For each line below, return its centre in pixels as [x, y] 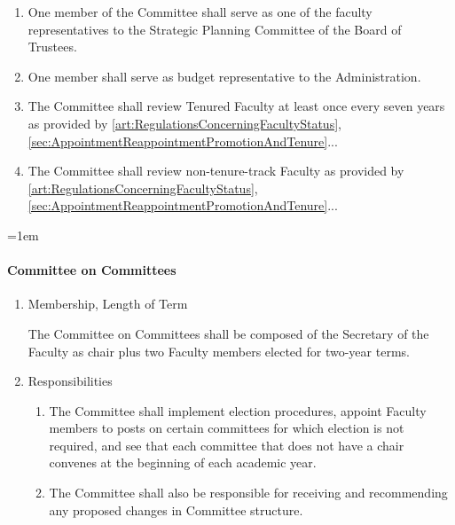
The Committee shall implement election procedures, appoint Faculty [238, 410]
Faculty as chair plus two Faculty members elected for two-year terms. [219, 351]
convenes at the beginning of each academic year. [183, 462]
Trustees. [52, 47]
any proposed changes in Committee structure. [176, 509]
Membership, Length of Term [108, 304]
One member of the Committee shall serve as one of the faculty [200, 12]
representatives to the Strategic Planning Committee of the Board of [215, 29]
